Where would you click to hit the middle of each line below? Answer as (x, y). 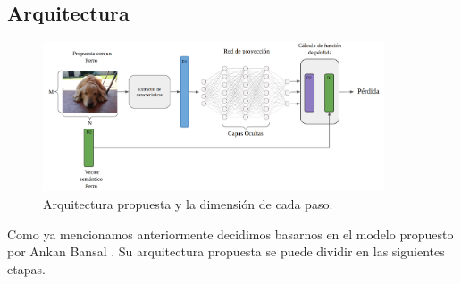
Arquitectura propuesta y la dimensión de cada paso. (188, 203)
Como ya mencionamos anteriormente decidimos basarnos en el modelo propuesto (230, 234)
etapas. (26, 268)
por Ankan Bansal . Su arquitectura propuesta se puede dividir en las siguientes (226, 251)
